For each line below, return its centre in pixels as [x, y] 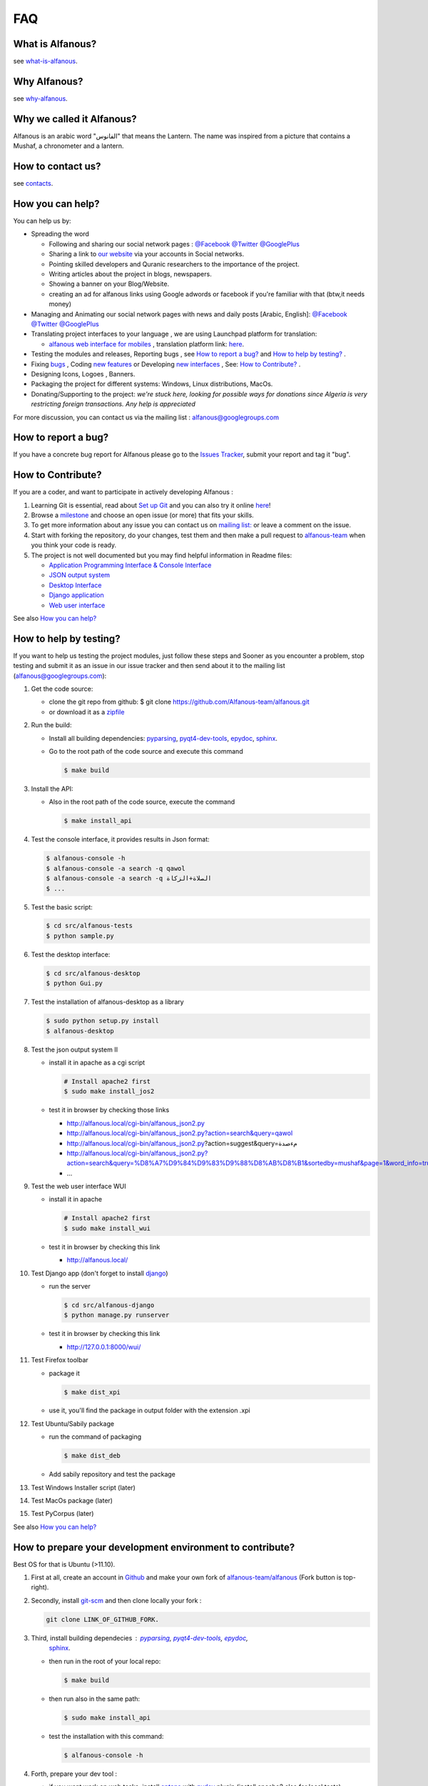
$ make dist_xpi [92, 1392]
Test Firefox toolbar [60, 1360]
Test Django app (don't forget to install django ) [100, 1273]
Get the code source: [62, 689]
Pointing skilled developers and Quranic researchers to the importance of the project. [174, 264]
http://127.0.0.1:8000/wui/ [104, 1347]
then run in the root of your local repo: [105, 1661]
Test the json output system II [74, 1049]
